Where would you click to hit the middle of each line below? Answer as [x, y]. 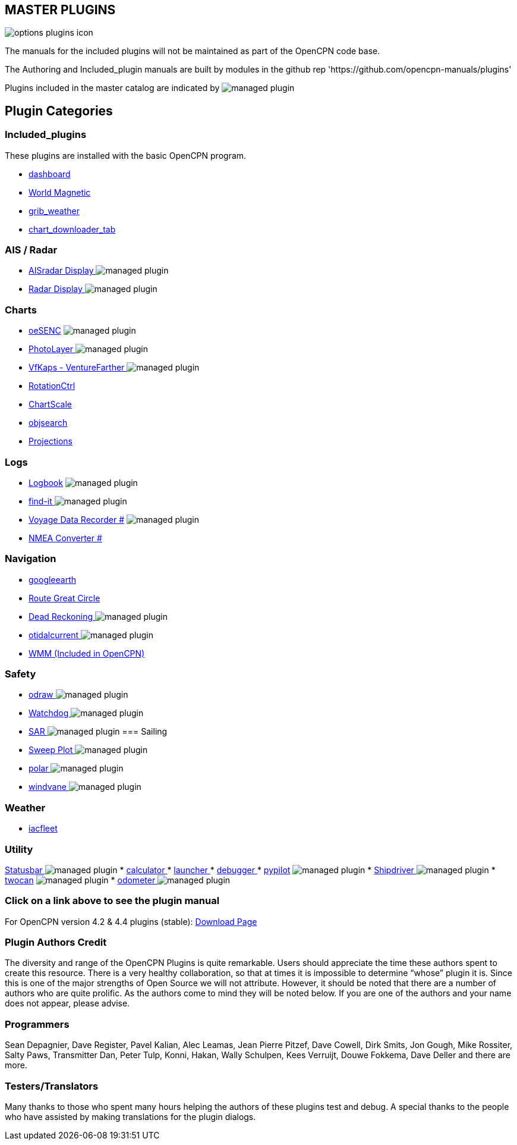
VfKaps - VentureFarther [77, 368]
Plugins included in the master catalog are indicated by [112, 88]
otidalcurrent [54, 635]
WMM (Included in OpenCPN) [87, 653]
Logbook [46, 482]
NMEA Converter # [65, 538]
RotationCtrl [52, 386]
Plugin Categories [59, 111]
